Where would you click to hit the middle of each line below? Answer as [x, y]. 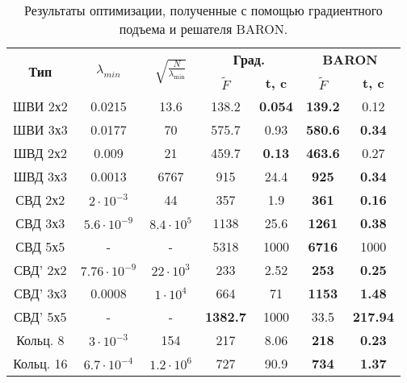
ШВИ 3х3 [40, 129]
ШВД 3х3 [40, 176]
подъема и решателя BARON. [203, 29]
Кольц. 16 [40, 363]
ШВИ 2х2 [40, 106]
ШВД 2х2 [40, 153]
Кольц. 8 [40, 340]
